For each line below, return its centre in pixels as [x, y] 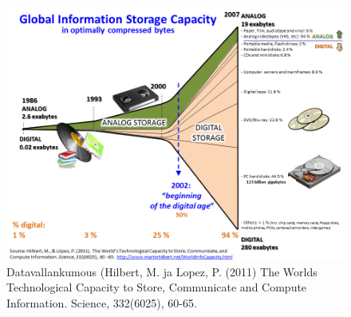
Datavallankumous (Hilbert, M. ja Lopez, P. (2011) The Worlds [162, 271]
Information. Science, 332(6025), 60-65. [102, 302]
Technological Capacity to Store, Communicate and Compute [157, 287]
